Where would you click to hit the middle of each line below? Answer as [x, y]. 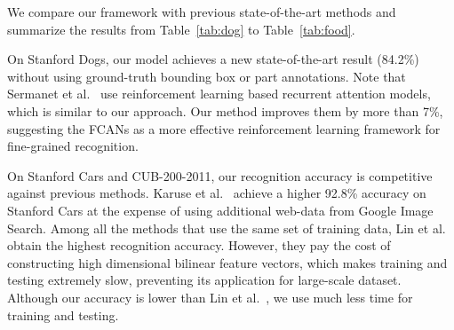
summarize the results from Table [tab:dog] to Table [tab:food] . [181, 29]
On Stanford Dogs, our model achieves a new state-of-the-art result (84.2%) [213, 59]
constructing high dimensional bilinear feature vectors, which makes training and [227, 262]
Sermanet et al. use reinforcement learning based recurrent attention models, [219, 94]
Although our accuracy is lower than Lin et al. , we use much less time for [210, 297]
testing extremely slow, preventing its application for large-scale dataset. [204, 280]
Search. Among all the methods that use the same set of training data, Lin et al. [227, 228]
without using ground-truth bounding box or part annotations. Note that [207, 76]
